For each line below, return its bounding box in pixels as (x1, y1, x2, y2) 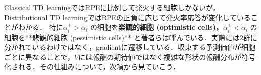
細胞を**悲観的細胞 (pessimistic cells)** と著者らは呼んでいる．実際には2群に (4, 32, 257, 42)
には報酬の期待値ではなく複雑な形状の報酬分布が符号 (78, 51, 256, 62)
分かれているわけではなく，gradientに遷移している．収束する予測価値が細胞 (4, 42, 255, 52)
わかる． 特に (18, 22, 63, 32)
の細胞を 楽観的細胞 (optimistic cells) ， (90, 22, 223, 32)
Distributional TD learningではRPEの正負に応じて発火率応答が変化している (4, 12, 251, 22)
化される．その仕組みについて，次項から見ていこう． (4, 61, 180, 72)
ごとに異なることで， (4, 51, 75, 62)
